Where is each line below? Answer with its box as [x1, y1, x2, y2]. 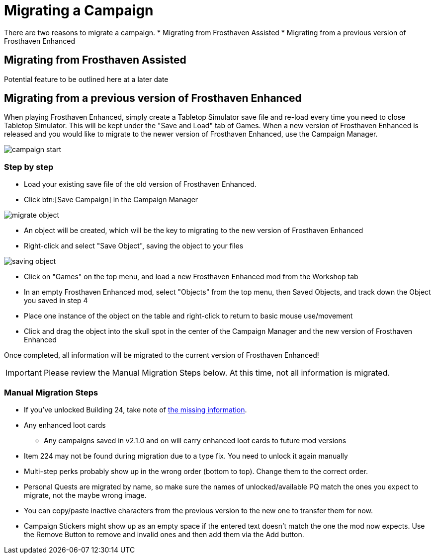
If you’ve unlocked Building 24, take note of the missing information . [24, 405, 247, 414]
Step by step [4, 161, 54, 172]
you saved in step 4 [24, 296, 88, 305]
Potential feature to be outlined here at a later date [4, 75, 169, 83]
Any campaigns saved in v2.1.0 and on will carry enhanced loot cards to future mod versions [44, 436, 347, 445]
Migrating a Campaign [4, 2, 154, 19]
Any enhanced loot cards [24, 420, 106, 429]
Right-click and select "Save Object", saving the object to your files [24, 241, 244, 250]
